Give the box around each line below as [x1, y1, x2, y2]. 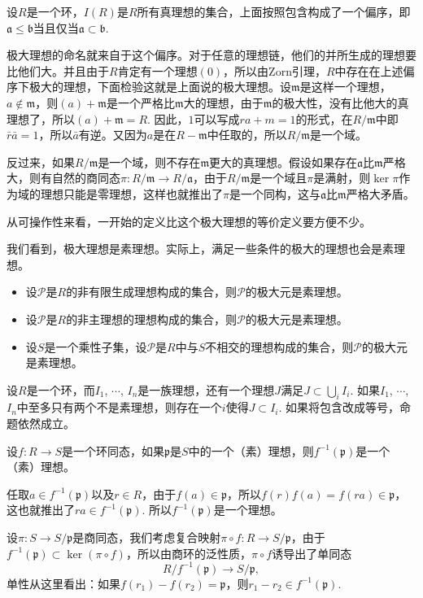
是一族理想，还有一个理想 [137, 381, 275, 398]
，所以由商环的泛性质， [125, 544, 251, 561]
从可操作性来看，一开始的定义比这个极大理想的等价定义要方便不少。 [7, 212, 371, 229]
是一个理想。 [213, 501, 282, 518]
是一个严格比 [106, 94, 175, 111]
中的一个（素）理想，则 [188, 442, 314, 459]
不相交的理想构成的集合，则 [205, 338, 354, 355]
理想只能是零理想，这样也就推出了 [40, 185, 223, 202]
